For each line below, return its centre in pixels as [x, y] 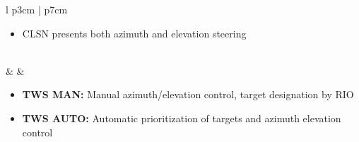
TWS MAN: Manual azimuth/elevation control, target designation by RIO [188, 94]
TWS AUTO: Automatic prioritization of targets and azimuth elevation [182, 118]
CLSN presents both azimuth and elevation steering [134, 33]
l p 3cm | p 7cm [37, 9]
